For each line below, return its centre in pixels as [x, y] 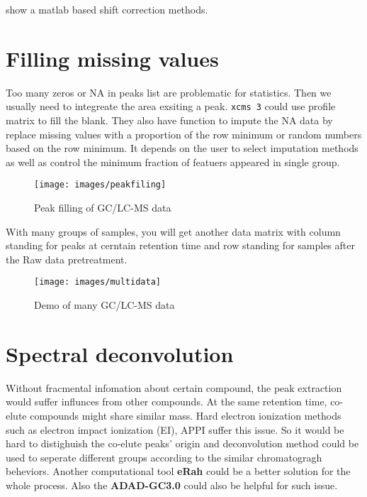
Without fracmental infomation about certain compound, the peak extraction [174, 387]
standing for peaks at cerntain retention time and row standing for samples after [180, 245]
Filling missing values [112, 58]
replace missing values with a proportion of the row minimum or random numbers [184, 134]
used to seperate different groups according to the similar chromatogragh [164, 457]
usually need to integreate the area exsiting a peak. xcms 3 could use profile [171, 106]
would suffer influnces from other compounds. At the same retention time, [166, 402]
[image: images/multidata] [97, 282]
